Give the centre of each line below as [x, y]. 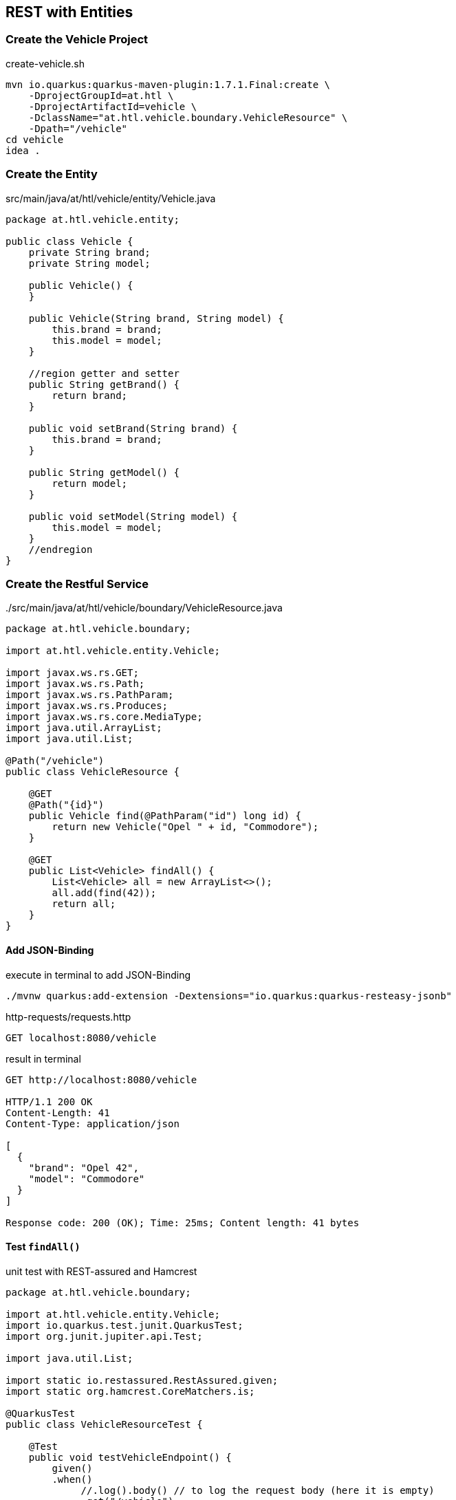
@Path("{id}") [66, 805]
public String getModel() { [104, 472]
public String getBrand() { [104, 384]
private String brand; [89, 252]
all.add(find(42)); [104, 893]
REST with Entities [69, 12]
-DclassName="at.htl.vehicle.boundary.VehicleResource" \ [188, 117]
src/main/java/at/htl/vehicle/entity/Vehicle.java [111, 198]
